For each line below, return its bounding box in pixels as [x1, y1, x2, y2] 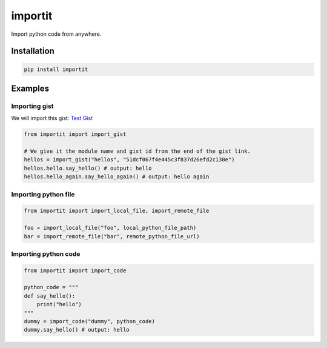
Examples [11, 83, 50, 93]
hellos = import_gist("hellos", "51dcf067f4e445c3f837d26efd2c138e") [24, 156, 235, 163]
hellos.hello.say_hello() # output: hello [24, 164, 152, 172]
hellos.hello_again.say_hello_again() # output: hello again [24, 173, 210, 180]
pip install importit [24, 65, 88, 73]
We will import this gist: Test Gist [11, 115, 93, 122]
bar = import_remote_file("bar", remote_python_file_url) [24, 233, 200, 239]
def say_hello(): [24, 292, 76, 299]
